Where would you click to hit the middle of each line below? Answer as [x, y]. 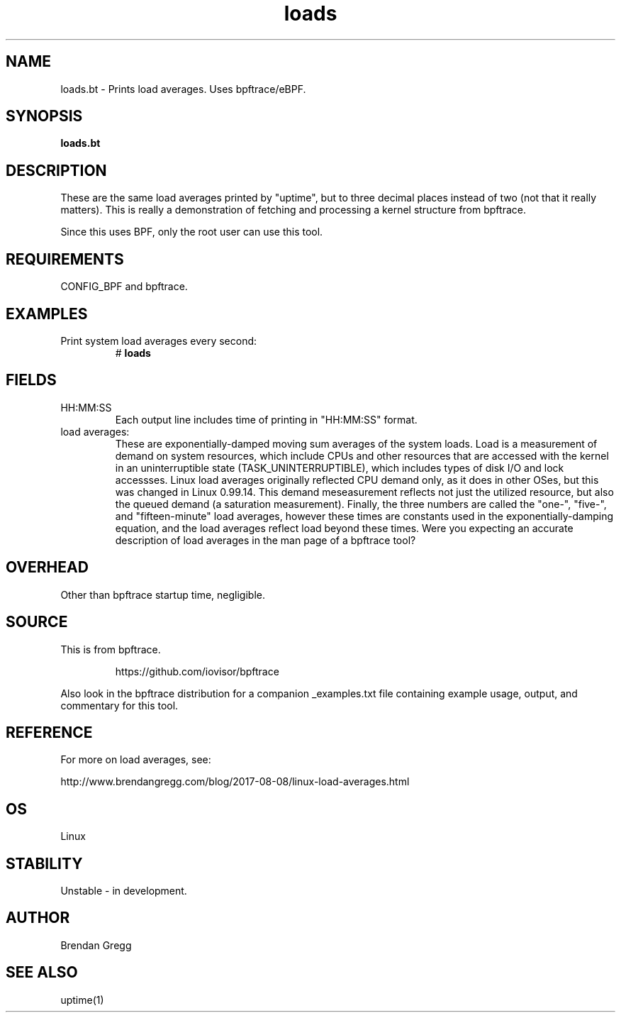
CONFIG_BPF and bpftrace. [124, 287]
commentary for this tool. [119, 705]
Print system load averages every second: [159, 341]
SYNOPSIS [44, 116]
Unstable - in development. [124, 891]
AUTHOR [38, 918]
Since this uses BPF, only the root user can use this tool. [192, 232]
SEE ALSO [42, 973]
